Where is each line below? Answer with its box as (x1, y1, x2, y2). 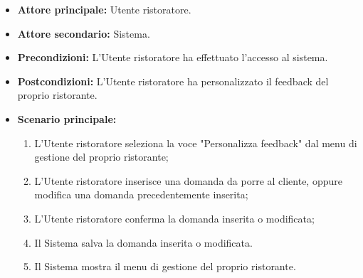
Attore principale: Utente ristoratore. (17, 2, 191, 16)
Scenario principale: (17, 111, 117, 126)
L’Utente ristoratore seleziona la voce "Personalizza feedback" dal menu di (34, 135, 357, 150)
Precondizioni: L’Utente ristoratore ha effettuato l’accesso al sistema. (17, 50, 328, 65)
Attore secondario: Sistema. (17, 26, 150, 41)
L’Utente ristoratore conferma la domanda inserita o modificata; (34, 210, 315, 225)
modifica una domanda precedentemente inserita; (34, 187, 248, 202)
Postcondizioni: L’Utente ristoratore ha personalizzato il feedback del (17, 73, 329, 88)
